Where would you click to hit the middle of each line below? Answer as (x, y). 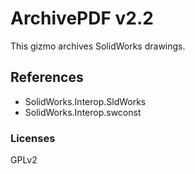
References (47, 77)
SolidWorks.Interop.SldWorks (85, 101)
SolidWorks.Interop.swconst (83, 112)
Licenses (33, 138)
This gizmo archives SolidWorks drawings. (98, 46)
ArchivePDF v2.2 (82, 18)
